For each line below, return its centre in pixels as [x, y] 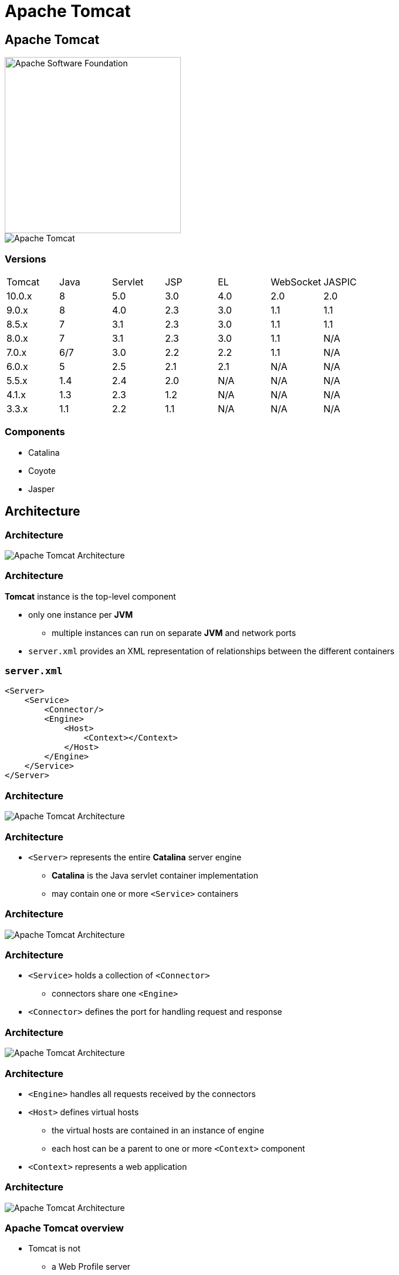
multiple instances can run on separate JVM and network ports [174, 633]
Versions [26, 259]
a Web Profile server [91, 1267]
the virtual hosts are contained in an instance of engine [158, 1130]
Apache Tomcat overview [64, 1228]
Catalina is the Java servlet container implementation [155, 875]
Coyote [42, 470]
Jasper [42, 489]
